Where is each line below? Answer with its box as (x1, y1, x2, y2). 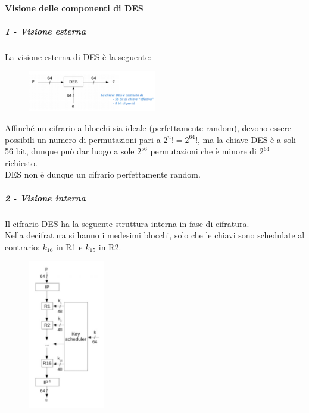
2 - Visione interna (5, 191, 86, 204)
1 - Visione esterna (5, 24, 86, 37)
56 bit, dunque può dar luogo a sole (5, 145, 135, 157)
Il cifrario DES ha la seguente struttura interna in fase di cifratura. (5, 217, 249, 229)
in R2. (98, 240, 121, 253)
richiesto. (5, 156, 38, 169)
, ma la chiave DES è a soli (198, 133, 296, 145)
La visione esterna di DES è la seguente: (5, 50, 152, 63)
